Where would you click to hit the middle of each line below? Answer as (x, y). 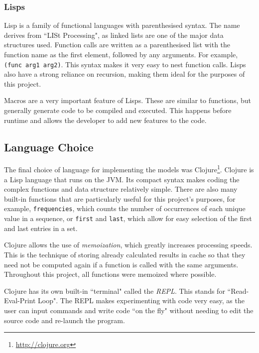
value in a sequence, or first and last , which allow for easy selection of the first (128, 218)
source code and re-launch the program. (65, 320)
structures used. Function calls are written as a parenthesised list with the (117, 45)
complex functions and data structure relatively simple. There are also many (121, 189)
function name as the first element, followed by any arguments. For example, (121, 54)
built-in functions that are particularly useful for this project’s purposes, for (120, 198)
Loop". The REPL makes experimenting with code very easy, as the (141, 300)
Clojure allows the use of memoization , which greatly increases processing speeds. (128, 245)
